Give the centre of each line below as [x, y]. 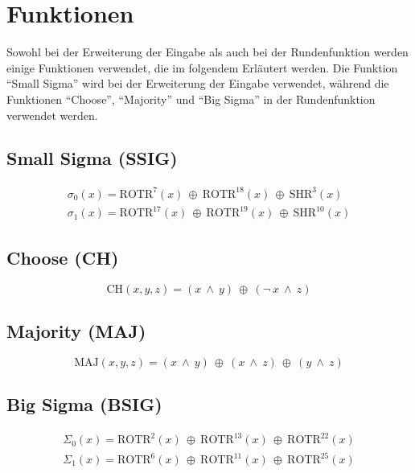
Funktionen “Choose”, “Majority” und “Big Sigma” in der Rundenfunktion [191, 99]
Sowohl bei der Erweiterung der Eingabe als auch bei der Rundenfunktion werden [207, 52]
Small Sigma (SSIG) [92, 158]
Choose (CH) [63, 257]
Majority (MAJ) [76, 330]
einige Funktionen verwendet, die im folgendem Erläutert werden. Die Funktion [202, 67]
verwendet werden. [52, 115]
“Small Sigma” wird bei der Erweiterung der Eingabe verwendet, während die [198, 83]
